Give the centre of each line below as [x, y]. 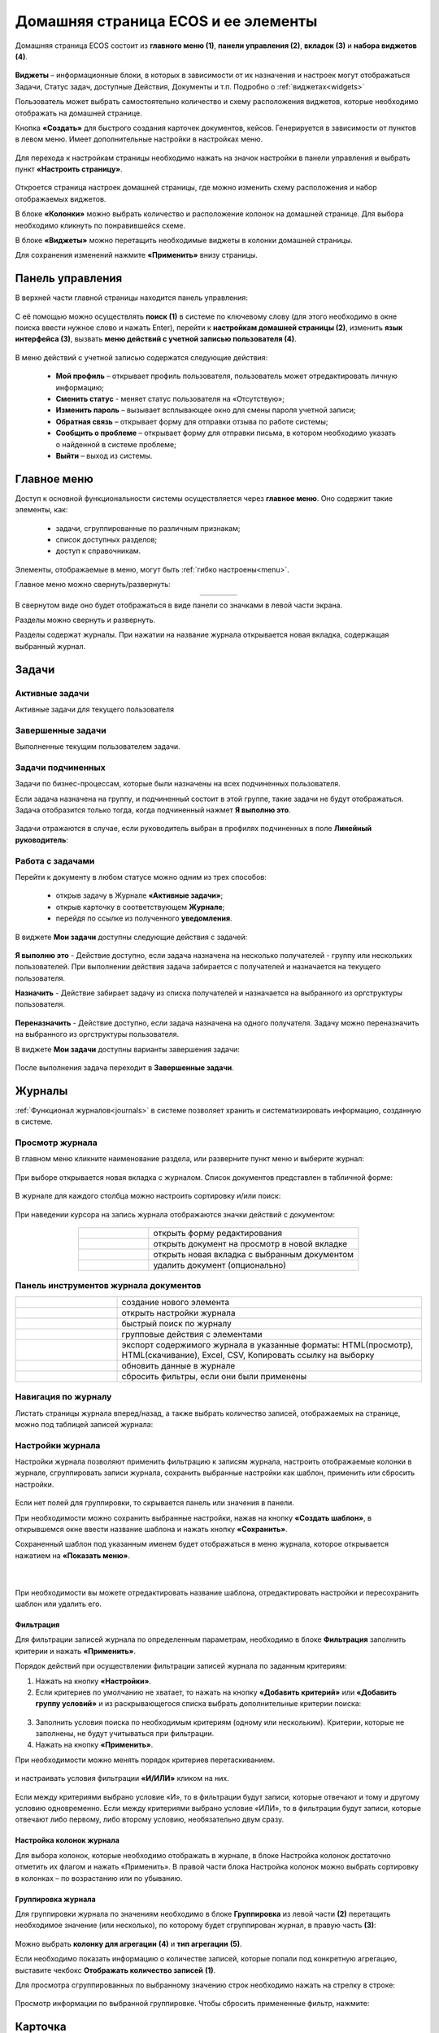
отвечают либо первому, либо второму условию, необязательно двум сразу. [150, 1820]
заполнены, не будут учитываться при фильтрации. [125, 1734]
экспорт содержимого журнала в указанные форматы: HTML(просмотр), [267, 1344]
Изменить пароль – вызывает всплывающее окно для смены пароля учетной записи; [206, 410]
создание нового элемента [176, 1302]
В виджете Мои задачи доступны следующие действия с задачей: [131, 937]
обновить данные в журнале [178, 1365]
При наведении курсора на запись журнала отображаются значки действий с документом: [175, 1214]
